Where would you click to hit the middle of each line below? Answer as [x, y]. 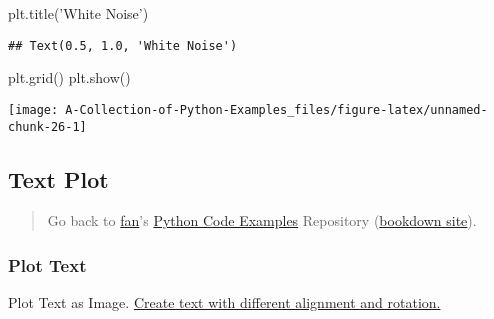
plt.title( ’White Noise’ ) [78, 13]
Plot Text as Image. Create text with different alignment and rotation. [224, 302]
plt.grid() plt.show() [69, 77]
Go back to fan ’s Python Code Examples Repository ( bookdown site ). [262, 220]
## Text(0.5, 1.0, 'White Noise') [123, 45]
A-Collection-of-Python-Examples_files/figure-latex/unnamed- [276, 109]
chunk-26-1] [47, 126]
